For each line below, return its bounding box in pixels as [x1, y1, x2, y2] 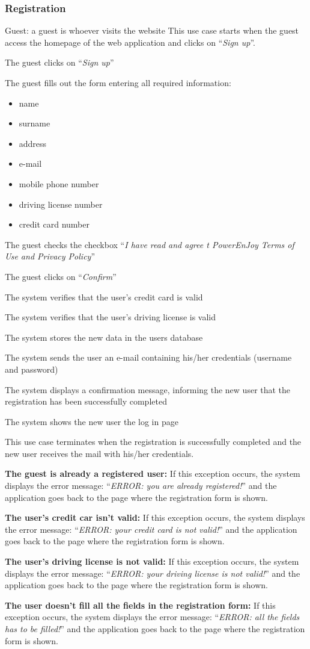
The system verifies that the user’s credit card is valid [5, 290, 203, 303]
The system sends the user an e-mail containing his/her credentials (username [5, 351, 292, 364]
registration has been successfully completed [5, 395, 167, 408]
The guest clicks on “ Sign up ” [5, 56, 114, 69]
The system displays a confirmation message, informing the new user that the [5, 383, 291, 396]
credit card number [19, 218, 90, 231]
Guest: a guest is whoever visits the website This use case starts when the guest [5, 24, 299, 37]
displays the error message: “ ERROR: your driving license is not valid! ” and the [5, 567, 300, 579]
